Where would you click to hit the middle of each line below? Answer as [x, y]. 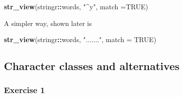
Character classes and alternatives [92, 66]
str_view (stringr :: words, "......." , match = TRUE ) [80, 39]
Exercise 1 [24, 90]
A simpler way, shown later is [48, 23]
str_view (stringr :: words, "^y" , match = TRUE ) [76, 6]
